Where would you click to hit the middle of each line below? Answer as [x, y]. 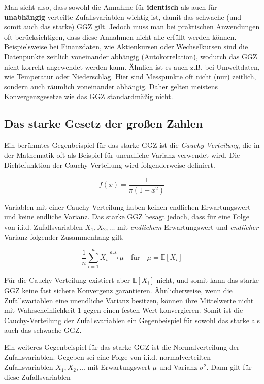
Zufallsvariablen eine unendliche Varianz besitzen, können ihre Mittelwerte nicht [129, 300]
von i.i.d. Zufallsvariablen [43, 227]
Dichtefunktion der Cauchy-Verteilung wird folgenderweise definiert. [110, 165]
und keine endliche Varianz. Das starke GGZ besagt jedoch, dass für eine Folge [127, 217]
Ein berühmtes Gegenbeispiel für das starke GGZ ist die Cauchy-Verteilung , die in [132, 145]
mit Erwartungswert [119, 367]
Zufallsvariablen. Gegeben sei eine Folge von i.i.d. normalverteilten [107, 357]
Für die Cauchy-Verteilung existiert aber [67, 280]
